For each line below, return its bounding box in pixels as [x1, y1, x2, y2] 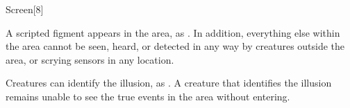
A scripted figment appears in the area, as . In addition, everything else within [6, 25, 340, 39]
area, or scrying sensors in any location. [6, 52, 174, 66]
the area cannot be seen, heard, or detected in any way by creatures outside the [6, 39, 345, 53]
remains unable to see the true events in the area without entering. [6, 89, 290, 103]
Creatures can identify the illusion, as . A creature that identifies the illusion [6, 75, 332, 90]
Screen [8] [6, 2, 44, 16]
